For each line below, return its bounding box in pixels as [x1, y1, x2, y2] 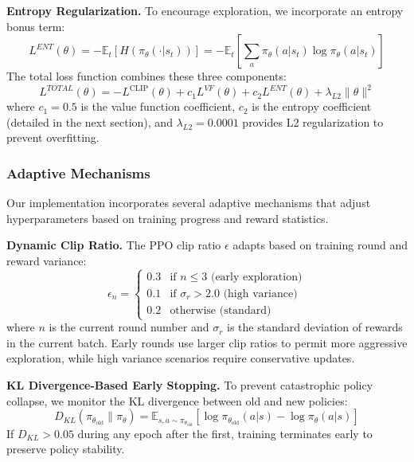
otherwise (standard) [170, 304, 271, 316]
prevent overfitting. [6, 129, 100, 146]
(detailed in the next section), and [6, 113, 173, 130]
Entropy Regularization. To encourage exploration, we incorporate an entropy [6, 2, 404, 18]
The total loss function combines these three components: [6, 68, 287, 84]
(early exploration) [210, 271, 303, 283]
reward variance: [6, 253, 87, 269]
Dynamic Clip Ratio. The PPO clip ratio [6, 237, 221, 253]
